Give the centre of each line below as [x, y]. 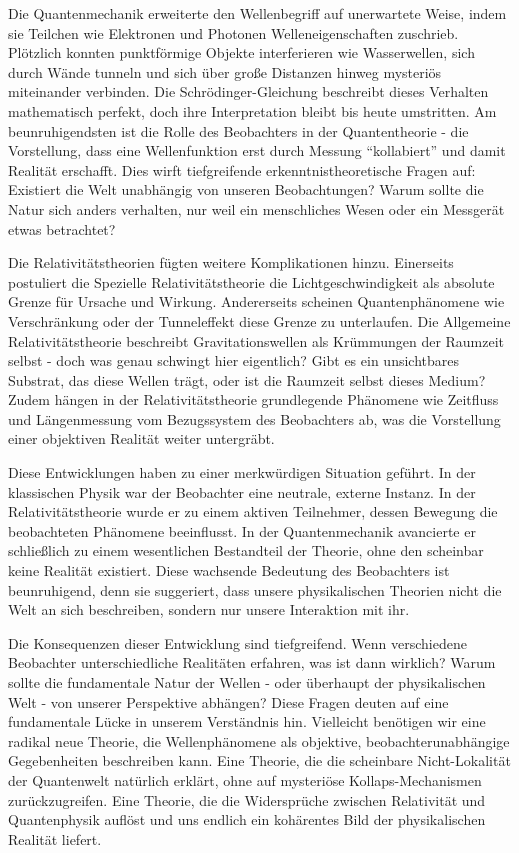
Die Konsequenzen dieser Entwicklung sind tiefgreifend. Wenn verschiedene [237, 642]
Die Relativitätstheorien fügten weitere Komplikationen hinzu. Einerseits [231, 262]
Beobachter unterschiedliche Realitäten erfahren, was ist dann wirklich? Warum [252, 662]
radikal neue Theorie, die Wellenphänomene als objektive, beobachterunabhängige [259, 740]
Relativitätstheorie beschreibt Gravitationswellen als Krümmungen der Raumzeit [256, 340]
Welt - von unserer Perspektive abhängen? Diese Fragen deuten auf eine [228, 701]
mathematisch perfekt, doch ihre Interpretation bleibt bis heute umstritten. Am [252, 110]
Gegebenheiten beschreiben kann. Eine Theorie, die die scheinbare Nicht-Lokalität [259, 760]
